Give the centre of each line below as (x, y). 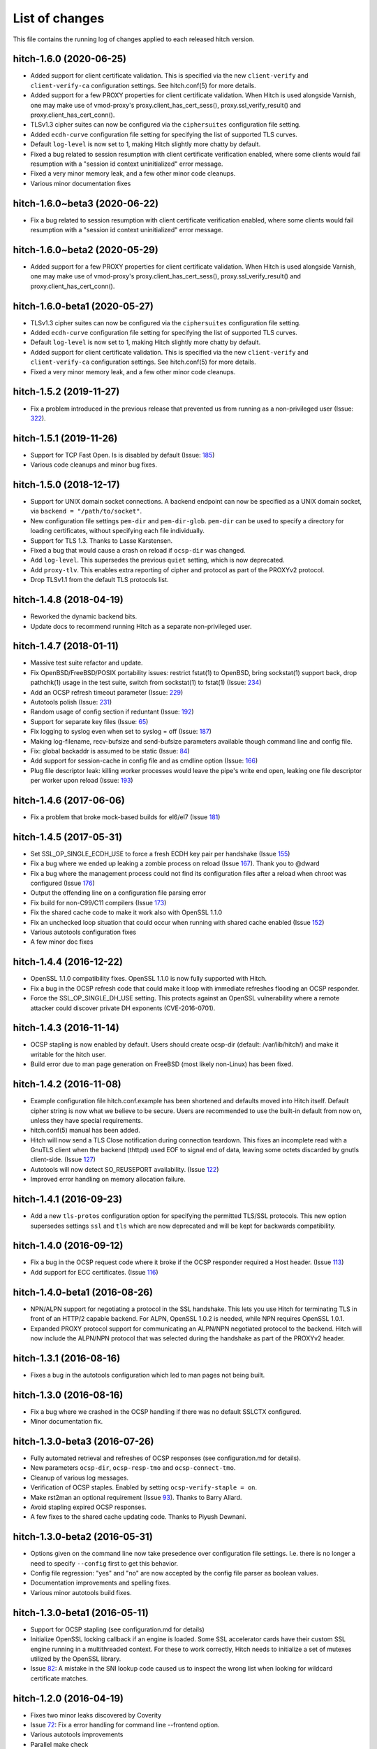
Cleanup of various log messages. (80, 1478)
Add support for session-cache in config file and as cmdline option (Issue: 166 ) (144, 761)
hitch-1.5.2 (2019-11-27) (66, 392)
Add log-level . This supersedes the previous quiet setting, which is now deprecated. (158, 560)
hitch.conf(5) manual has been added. (85, 1131)
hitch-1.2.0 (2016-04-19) (68, 1698)
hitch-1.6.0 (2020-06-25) (70, 59)
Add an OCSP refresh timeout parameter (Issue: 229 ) (107, 692)
